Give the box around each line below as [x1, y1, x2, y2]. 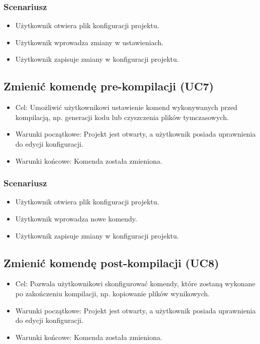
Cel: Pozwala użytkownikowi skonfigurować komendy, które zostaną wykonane [15, 278, 255, 289]
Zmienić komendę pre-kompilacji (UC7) [4, 78, 214, 94]
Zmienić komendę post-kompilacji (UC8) [4, 255, 219, 270]
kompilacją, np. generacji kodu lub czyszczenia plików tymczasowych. [15, 111, 229, 122]
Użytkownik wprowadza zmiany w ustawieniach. [15, 37, 163, 47]
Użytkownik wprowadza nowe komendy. [15, 213, 137, 223]
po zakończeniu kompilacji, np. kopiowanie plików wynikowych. [15, 288, 210, 298]
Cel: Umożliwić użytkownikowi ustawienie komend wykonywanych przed [15, 102, 237, 112]
